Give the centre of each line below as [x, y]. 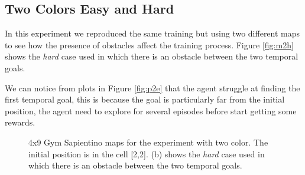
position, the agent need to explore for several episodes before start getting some [151, 110]
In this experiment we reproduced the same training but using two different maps [152, 33]
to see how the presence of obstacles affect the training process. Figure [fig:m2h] [149, 44]
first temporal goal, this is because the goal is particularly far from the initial [145, 99]
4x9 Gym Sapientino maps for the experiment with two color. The [148, 142]
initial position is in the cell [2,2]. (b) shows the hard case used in [147, 153]
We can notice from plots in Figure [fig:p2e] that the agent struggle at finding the [152, 87]
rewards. [20, 122]
